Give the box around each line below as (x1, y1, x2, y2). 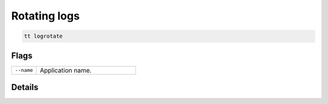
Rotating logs (11, 9, 80, 23)
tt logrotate (24, 33, 63, 40)
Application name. (39, 66, 92, 74)
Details (11, 82, 39, 92)
